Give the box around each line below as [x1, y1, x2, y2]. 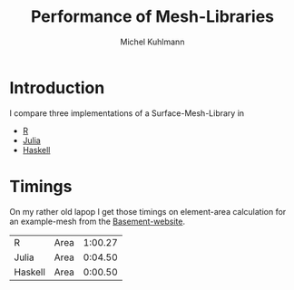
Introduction [9, 77, 105, 98]
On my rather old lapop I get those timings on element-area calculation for [9, 206, 287, 217]
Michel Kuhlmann [120, 36, 185, 47]
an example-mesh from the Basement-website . [9, 216, 186, 227]
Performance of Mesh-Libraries [30, 6, 275, 27]
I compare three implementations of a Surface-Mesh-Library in [9, 107, 245, 119]
